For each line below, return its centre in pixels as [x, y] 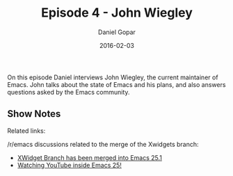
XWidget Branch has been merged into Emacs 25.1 [89, 157]
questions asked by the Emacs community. [69, 92]
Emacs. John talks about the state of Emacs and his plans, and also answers [116, 84]
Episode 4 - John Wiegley [117, 13]
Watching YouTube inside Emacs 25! [69, 165]
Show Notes [34, 114]
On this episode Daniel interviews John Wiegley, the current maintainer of [113, 77]
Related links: [26, 131]
